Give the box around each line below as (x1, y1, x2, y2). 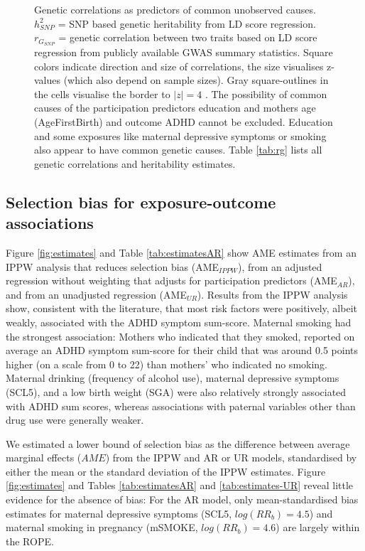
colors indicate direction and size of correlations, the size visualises (34, 58, 324, 73)
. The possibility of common (205, 86, 327, 101)
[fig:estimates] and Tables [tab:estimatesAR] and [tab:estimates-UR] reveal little (6, 478, 354, 493)
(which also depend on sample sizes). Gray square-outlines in (63, 73, 329, 87)
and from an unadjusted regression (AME (6, 287, 187, 301)
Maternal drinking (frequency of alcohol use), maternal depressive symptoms (6, 370, 339, 385)
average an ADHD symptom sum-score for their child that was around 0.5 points (6, 343, 359, 358)
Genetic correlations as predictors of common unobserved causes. (34, 2, 316, 16)
